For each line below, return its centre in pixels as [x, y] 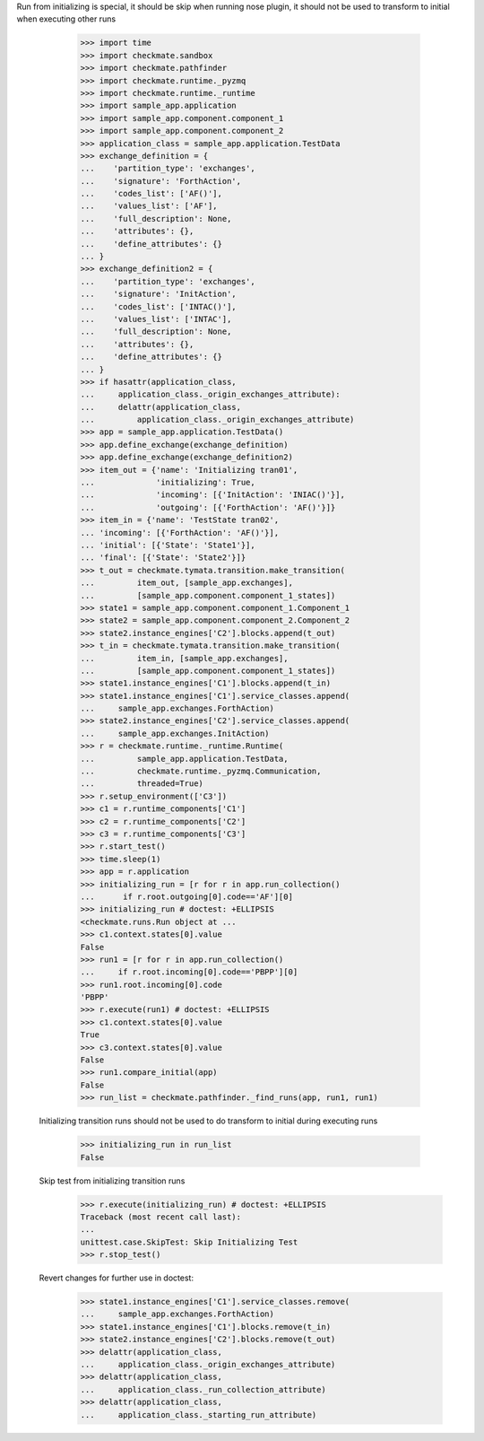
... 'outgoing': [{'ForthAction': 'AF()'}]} [208, 507]
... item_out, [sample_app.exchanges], [186, 583]
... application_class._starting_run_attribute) [199, 1415]
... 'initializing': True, [168, 483]
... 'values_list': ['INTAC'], [156, 319]
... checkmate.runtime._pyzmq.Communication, [201, 771]
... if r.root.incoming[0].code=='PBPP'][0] [189, 972]
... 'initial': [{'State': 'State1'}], [168, 545]
